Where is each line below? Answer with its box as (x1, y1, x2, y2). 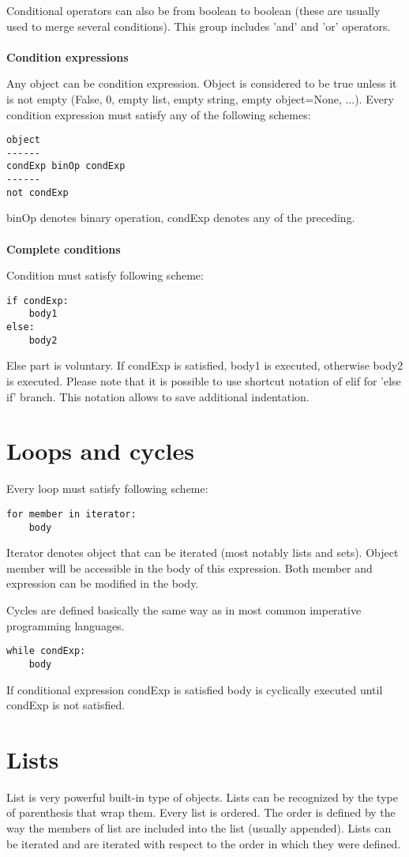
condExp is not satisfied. (6, 697, 126, 713)
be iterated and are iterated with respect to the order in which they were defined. (6, 835, 401, 851)
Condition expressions (6, 48, 129, 65)
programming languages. (6, 617, 125, 633)
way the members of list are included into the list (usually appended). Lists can (6, 820, 392, 836)
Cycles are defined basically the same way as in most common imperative (6, 602, 362, 618)
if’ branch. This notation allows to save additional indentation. (6, 388, 310, 404)
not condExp (6, 186, 69, 198)
